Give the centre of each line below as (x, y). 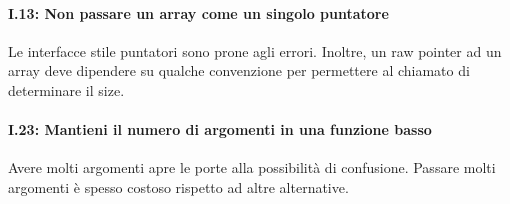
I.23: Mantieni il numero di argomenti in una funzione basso (220, 129)
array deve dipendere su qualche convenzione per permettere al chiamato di (239, 70)
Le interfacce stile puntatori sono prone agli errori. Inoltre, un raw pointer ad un (255, 50)
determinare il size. (66, 89)
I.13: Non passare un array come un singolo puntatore (198, 12)
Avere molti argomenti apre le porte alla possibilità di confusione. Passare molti (252, 167)
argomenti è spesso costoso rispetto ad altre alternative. (178, 186)
